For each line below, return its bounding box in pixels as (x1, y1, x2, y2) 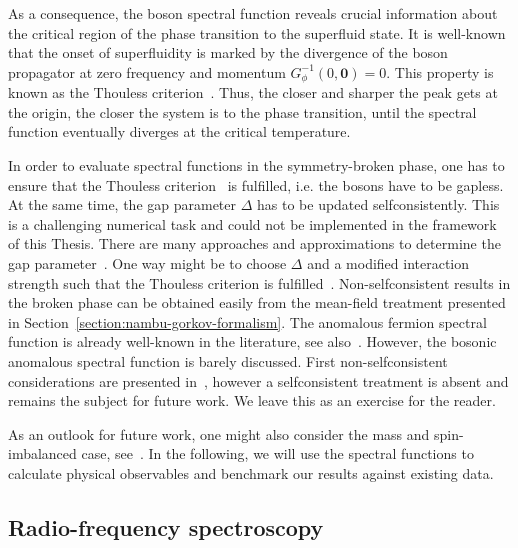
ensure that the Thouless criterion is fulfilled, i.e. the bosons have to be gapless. (8, 174, 504, 195)
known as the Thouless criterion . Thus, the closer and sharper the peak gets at (8, 82, 498, 103)
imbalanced (8, 443, 77, 464)
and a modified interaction (307, 252, 470, 273)
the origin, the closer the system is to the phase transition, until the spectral (8, 101, 477, 122)
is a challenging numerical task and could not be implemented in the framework (8, 213, 497, 234)
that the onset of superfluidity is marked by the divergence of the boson (8, 42, 448, 63)
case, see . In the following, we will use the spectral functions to (81, 443, 474, 464)
